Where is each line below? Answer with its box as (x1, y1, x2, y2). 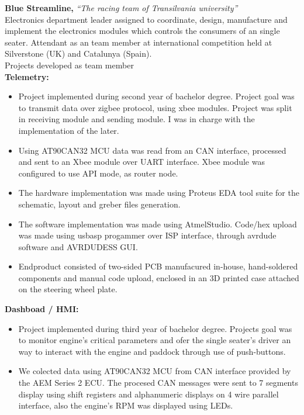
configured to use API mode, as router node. (18, 167, 178, 179)
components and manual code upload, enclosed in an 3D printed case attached (18, 271, 299, 283)
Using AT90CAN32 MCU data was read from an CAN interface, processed (18, 144, 286, 156)
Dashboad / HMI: (5, 303, 79, 315)
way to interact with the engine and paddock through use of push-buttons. (18, 345, 286, 357)
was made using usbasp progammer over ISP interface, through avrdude (18, 229, 277, 241)
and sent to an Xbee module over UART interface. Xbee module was (18, 155, 265, 168)
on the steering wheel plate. (18, 283, 118, 295)
